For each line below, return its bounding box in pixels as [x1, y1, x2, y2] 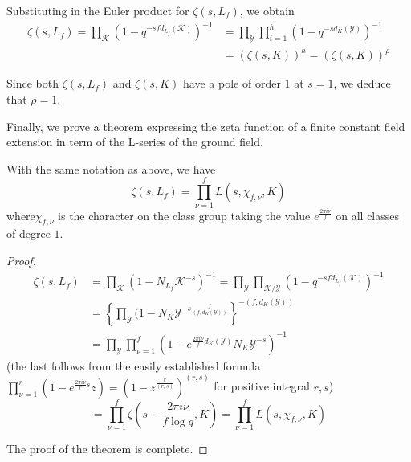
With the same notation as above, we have [6, 160, 216, 177]
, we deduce [333, 75, 391, 92]
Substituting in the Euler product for [6, 2, 189, 18]
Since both [6, 75, 59, 92]
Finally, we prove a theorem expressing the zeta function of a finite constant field [6, 117, 405, 134]
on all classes [336, 206, 400, 223]
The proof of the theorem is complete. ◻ [6, 440, 208, 457]
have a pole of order [183, 75, 281, 92]
